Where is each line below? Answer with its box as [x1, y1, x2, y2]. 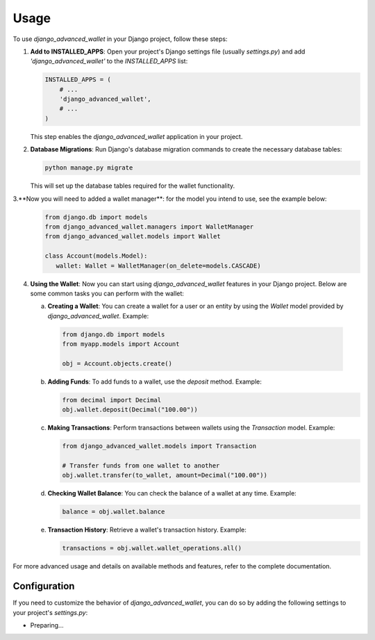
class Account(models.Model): [44, 252, 148, 260]
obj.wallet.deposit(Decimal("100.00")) [62, 406, 198, 413]
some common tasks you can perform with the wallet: [30, 289, 184, 297]
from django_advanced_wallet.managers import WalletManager [44, 222, 254, 231]
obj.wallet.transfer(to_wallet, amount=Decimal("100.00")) [62, 471, 267, 479]
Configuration [12, 580, 75, 592]
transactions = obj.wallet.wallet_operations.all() [62, 544, 242, 552]
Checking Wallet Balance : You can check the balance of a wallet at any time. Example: [47, 489, 297, 498]
